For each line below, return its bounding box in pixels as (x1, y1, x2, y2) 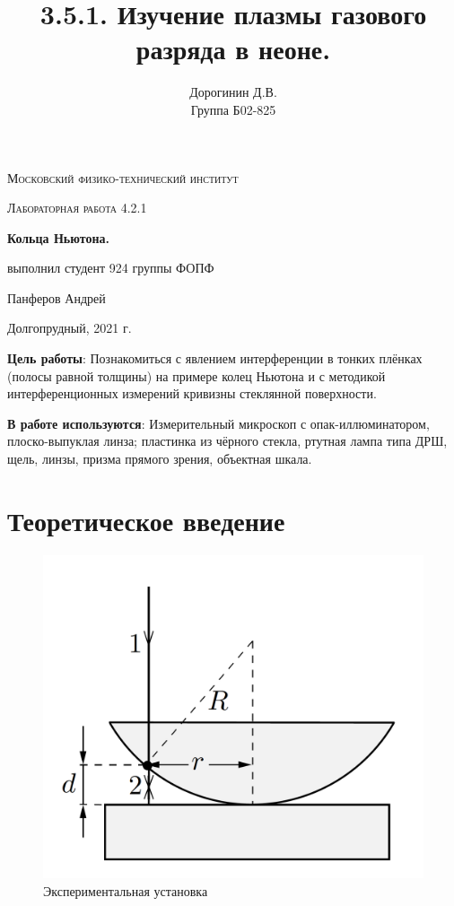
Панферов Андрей (7, 288, 106, 307)
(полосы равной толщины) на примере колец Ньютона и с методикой (7, 366, 386, 385)
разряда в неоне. (135, 30, 331, 67)
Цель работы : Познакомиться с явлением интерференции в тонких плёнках (7, 349, 423, 368)
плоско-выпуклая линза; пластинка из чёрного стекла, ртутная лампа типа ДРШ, (7, 431, 448, 450)
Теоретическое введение (7, 501, 285, 538)
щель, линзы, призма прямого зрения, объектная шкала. (7, 449, 312, 468)
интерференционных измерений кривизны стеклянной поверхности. (7, 384, 377, 403)
